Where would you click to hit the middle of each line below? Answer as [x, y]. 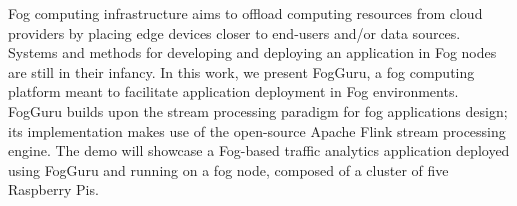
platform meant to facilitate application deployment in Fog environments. [233, 91]
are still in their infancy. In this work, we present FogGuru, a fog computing [241, 71]
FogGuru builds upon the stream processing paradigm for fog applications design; [258, 110]
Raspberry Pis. [53, 189]
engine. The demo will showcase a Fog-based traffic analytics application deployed [259, 150]
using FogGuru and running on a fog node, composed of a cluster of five [228, 169]
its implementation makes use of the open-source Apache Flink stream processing [257, 130]
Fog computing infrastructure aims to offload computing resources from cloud [245, 13]
